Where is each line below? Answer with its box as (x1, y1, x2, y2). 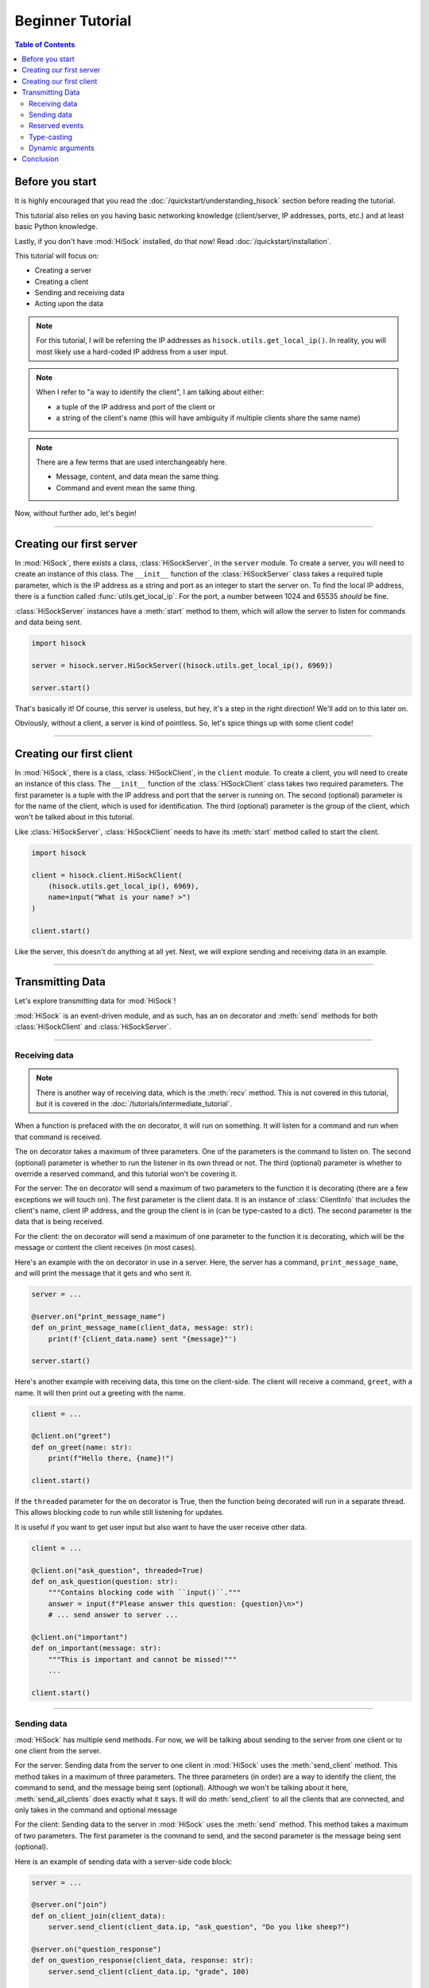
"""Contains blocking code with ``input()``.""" (48, 1588, 242, 1598)
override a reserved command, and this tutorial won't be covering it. (14, 1169, 238, 1178)
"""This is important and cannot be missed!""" (48, 1655, 238, 1664)
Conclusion (21, 154, 60, 164)
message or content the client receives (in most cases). (14, 1243, 197, 1252)
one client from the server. (14, 1746, 102, 1755)
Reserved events (29, 121, 84, 130)
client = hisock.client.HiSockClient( (31, 871, 183, 879)
